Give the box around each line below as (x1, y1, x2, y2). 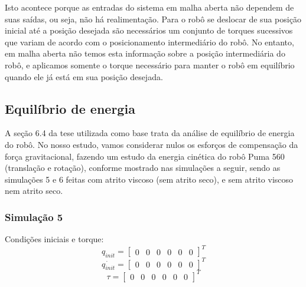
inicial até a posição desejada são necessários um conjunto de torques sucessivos (5, 24, 293, 37)
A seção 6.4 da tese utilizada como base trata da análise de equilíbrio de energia (5, 127, 295, 139)
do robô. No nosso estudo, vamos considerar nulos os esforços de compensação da (5, 138, 298, 150)
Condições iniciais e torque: (5, 233, 104, 245)
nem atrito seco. (5, 184, 63, 197)
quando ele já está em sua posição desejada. (5, 70, 163, 83)
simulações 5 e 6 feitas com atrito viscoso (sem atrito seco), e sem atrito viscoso (5, 173, 294, 185)
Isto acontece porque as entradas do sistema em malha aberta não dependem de (5, 1, 294, 13)
